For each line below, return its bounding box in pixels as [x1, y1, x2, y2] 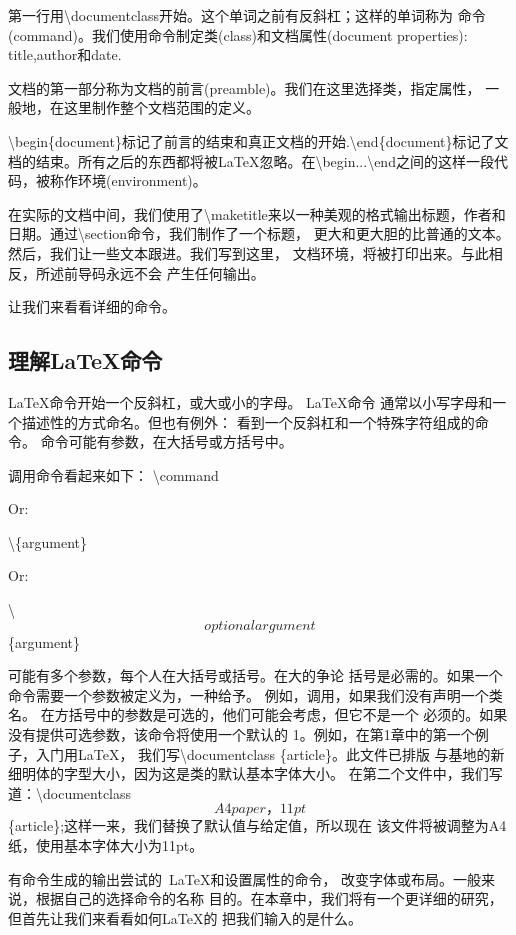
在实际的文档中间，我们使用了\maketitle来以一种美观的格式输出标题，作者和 [8, 203, 506, 224]
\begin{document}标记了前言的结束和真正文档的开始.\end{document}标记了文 [8, 130, 509, 151]
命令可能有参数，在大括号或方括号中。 [40, 431, 293, 452]
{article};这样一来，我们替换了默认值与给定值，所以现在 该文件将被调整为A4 [8, 815, 507, 836]
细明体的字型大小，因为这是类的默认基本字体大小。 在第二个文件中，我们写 [8, 763, 503, 784]
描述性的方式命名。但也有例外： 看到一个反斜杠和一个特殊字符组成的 [21, 411, 475, 432]
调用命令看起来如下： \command [8, 464, 219, 485]
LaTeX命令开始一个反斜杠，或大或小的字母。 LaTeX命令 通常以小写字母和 [8, 391, 493, 412]
